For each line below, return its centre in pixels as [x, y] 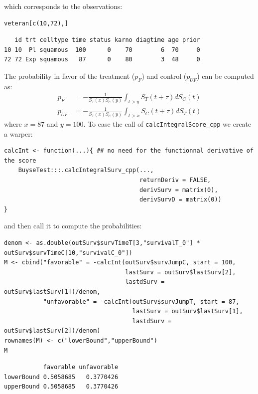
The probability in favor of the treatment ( [69, 76]
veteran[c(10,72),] [36, 23]
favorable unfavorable [81, 367]
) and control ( [164, 76]
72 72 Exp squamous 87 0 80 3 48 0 [102, 60]
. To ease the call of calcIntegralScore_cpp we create [167, 124]
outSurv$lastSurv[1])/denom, [52, 292]
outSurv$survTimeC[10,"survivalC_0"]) [68, 253]
